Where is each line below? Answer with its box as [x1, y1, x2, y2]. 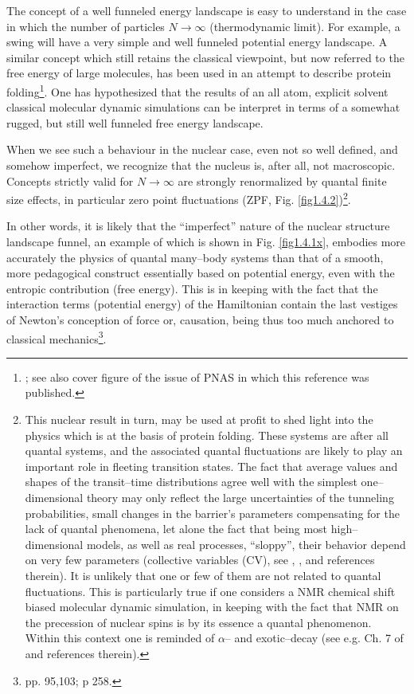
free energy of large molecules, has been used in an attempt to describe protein [6, 65, 392, 81]
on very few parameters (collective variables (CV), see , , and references [25, 551, 375, 568]
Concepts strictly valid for [6, 172, 134, 189]
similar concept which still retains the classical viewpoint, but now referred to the [6, 49, 404, 65]
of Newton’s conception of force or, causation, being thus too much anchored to [6, 312, 394, 327]
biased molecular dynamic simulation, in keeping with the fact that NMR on [25, 598, 399, 615]
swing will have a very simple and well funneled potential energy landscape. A [6, 33, 388, 50]
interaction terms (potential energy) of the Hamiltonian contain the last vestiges [6, 296, 398, 312]
